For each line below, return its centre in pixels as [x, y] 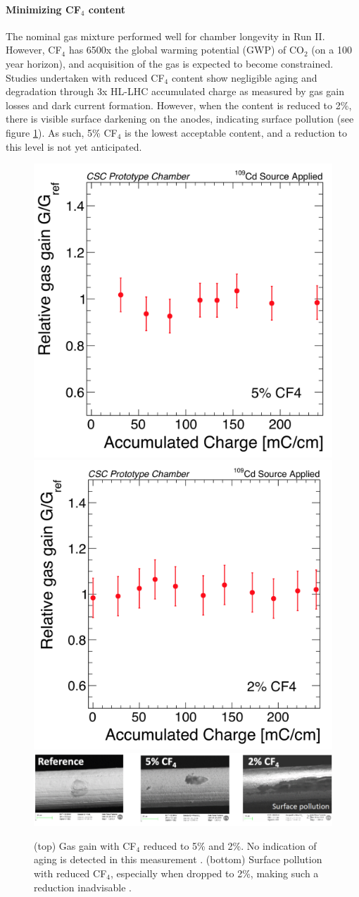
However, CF [34, 50]
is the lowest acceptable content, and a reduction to [236, 132]
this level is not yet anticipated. [74, 146]
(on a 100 [332, 50]
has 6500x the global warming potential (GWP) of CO [187, 50]
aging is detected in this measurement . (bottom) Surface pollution [178, 859]
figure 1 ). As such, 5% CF [62, 132]
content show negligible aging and [244, 77]
